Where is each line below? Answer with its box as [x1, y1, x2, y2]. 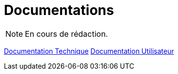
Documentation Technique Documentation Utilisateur [4, 46, 174, 55]
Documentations [4, 2, 114, 18]
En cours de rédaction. [25, 29, 108, 39]
